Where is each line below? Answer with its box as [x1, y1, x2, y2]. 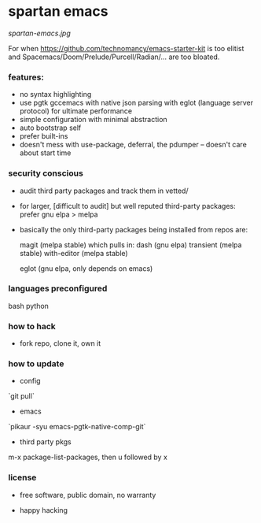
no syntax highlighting [19, 90, 92, 99]
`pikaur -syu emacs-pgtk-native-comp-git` [8, 422, 146, 432]
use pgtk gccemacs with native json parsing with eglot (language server [19, 98, 254, 108]
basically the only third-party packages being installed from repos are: [19, 224, 248, 234]
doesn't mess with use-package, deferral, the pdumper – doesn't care [19, 140, 248, 150]
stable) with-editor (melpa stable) [19, 248, 128, 258]
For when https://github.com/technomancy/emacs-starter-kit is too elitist [8, 43, 244, 53]
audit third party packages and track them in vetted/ [19, 186, 189, 195]
